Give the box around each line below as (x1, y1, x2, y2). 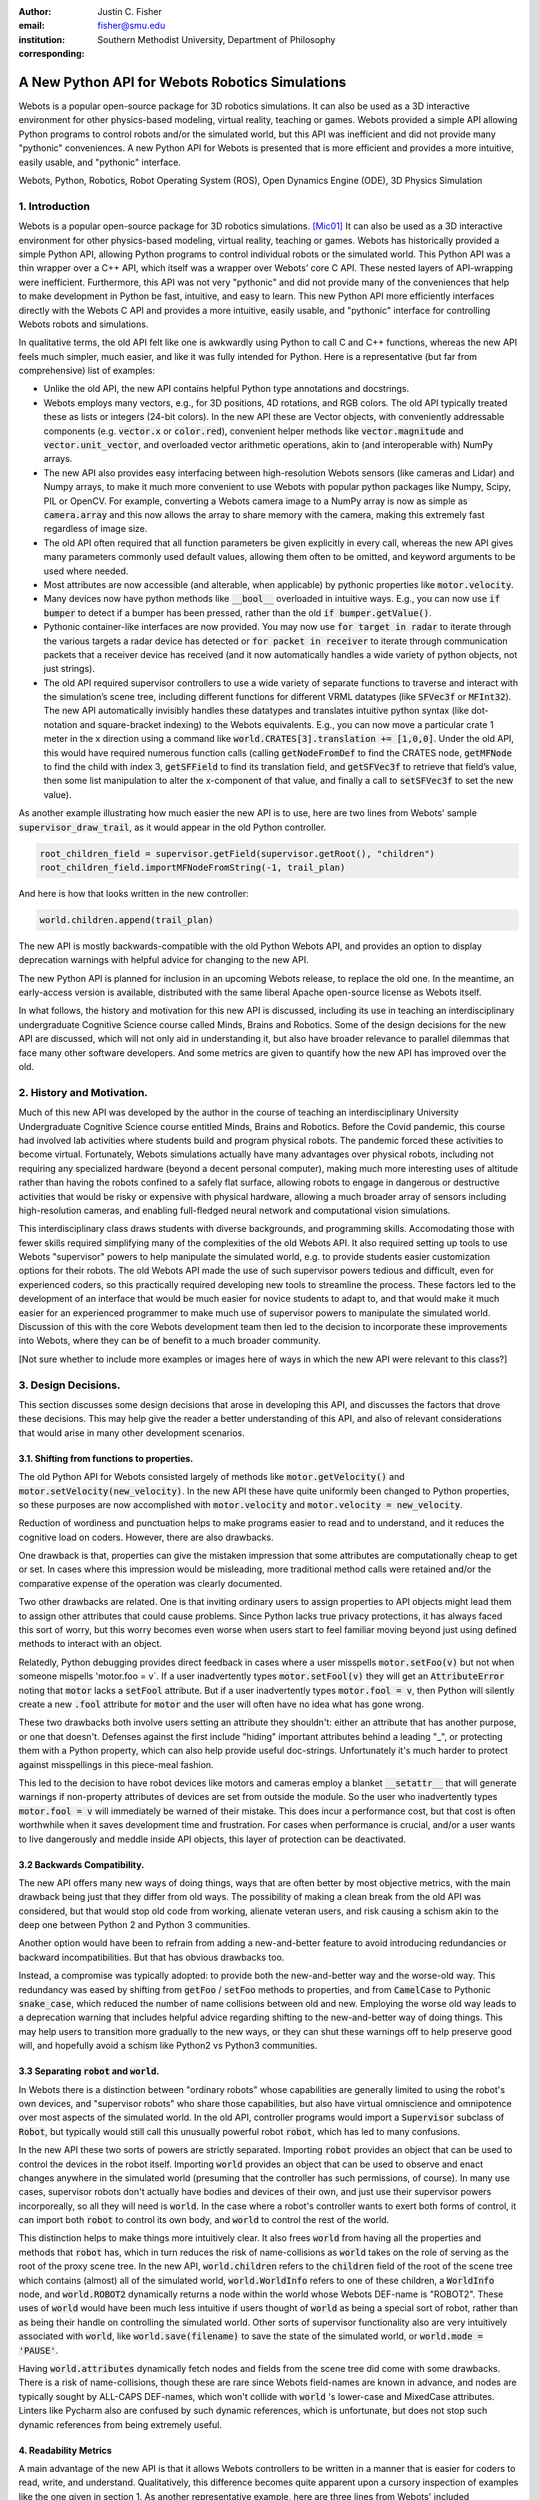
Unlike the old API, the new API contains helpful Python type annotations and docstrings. (43, 383, 410, 395)
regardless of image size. (43, 523, 148, 535)
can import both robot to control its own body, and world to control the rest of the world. (18, 2214, 390, 2226)
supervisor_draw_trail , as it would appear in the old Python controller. (18, 821, 327, 833)
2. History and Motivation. (18, 1085, 149, 1099)
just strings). (43, 663, 95, 675)
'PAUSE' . (18, 2344, 59, 2356)
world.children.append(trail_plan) (39, 914, 214, 925)
